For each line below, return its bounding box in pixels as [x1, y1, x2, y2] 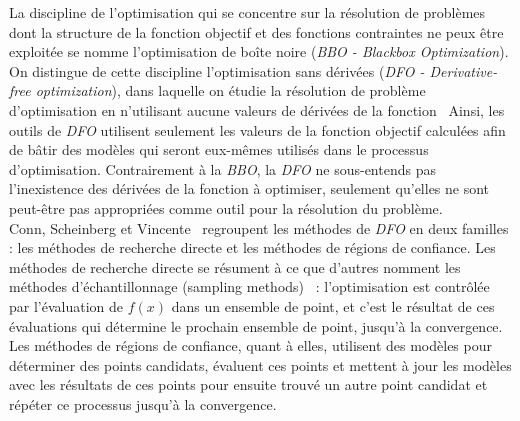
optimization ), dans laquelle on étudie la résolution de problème [35, 80, 426, 101]
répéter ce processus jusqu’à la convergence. [9, 393, 277, 414]
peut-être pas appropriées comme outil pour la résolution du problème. [9, 197, 443, 218]
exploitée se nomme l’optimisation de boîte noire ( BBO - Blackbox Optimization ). [9, 41, 509, 62]
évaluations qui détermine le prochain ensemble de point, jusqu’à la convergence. [9, 315, 503, 336]
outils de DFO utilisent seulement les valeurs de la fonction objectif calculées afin [9, 119, 506, 140]
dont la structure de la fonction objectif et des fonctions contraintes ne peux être [9, 21, 504, 42]
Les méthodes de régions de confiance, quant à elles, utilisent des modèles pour [9, 335, 492, 356]
